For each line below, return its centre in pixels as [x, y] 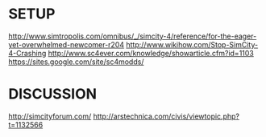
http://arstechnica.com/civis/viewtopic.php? [166, 116]
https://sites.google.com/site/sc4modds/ [76, 62]
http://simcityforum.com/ [50, 116]
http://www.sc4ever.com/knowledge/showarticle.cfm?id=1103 [151, 53]
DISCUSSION [53, 94]
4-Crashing [27, 53]
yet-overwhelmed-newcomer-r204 [66, 44]
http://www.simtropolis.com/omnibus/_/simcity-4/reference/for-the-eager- [133, 36]
